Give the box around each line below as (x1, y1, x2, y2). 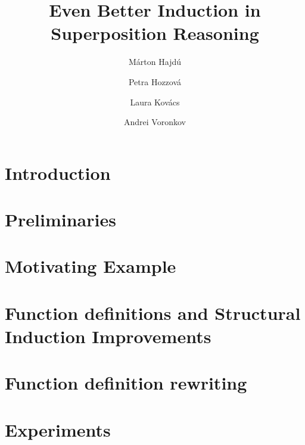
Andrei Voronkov (124, 116, 186, 128)
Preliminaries (5, 207, 116, 232)
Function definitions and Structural (5, 300, 301, 325)
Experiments (5, 417, 111, 441)
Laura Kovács (130, 95, 180, 108)
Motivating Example (5, 254, 176, 278)
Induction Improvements (5, 324, 211, 348)
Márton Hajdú (129, 55, 181, 68)
